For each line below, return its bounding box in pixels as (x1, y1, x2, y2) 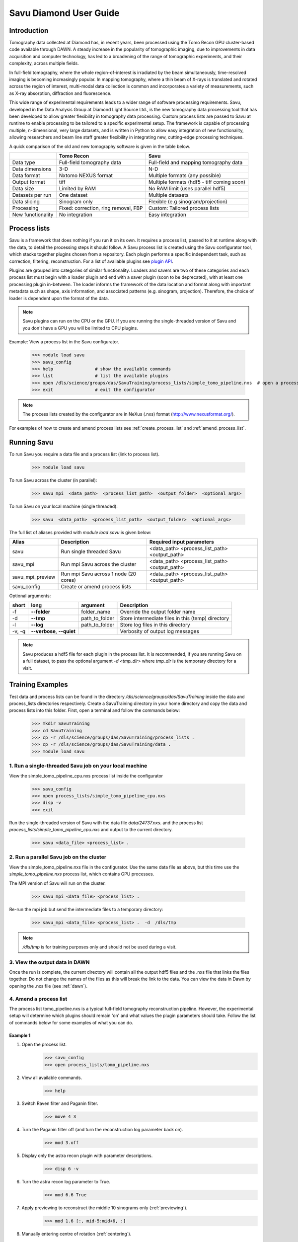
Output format (12, 178, 46, 185)
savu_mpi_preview (12, 574, 56, 581)
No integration (59, 211, 93, 218)
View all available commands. (21, 1075, 82, 1081)
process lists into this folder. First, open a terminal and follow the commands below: (9, 707, 180, 713)
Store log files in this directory (120, 621, 191, 628)
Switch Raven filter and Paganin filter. (21, 1100, 98, 1106)
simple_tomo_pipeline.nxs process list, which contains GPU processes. (9, 871, 154, 877)
